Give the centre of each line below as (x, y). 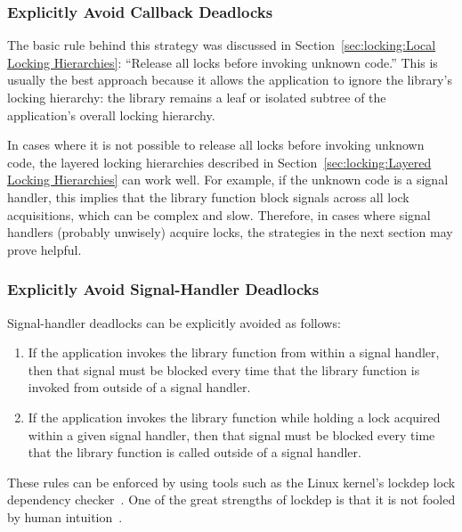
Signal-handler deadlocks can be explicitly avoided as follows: (174, 322)
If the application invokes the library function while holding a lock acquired (234, 417)
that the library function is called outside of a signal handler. (195, 452)
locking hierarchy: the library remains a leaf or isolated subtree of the (197, 97)
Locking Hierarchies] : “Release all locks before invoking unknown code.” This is (223, 62)
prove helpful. (45, 249)
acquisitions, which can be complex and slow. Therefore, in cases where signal (219, 214)
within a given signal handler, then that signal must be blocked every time (231, 434)
